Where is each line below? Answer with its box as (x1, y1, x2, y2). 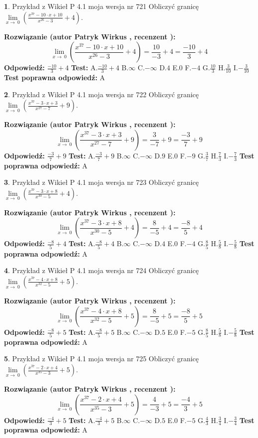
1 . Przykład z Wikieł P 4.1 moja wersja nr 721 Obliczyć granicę (4, 1, 199, 11)
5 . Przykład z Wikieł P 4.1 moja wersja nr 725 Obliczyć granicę (4, 353, 199, 364)
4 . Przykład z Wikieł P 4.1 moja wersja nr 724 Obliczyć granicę (4, 265, 199, 276)
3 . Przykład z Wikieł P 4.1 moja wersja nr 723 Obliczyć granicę (4, 177, 199, 187)
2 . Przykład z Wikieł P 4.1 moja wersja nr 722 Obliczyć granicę (4, 89, 199, 99)
